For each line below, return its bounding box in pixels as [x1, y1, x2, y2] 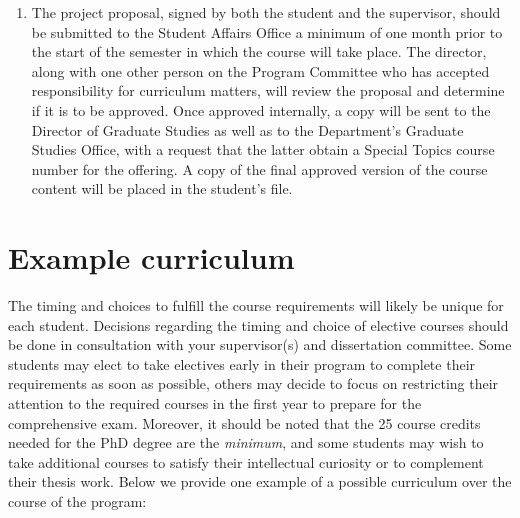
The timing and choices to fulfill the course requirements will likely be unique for [8, 295, 504, 316]
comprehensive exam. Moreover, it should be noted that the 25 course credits [8, 412, 481, 433]
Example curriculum [8, 237, 295, 278]
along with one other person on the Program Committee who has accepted [31, 60, 490, 81]
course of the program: [8, 491, 147, 511]
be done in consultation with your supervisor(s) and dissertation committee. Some [8, 334, 512, 355]
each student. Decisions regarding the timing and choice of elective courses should [8, 314, 509, 335]
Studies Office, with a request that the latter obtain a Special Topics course [31, 139, 495, 160]
